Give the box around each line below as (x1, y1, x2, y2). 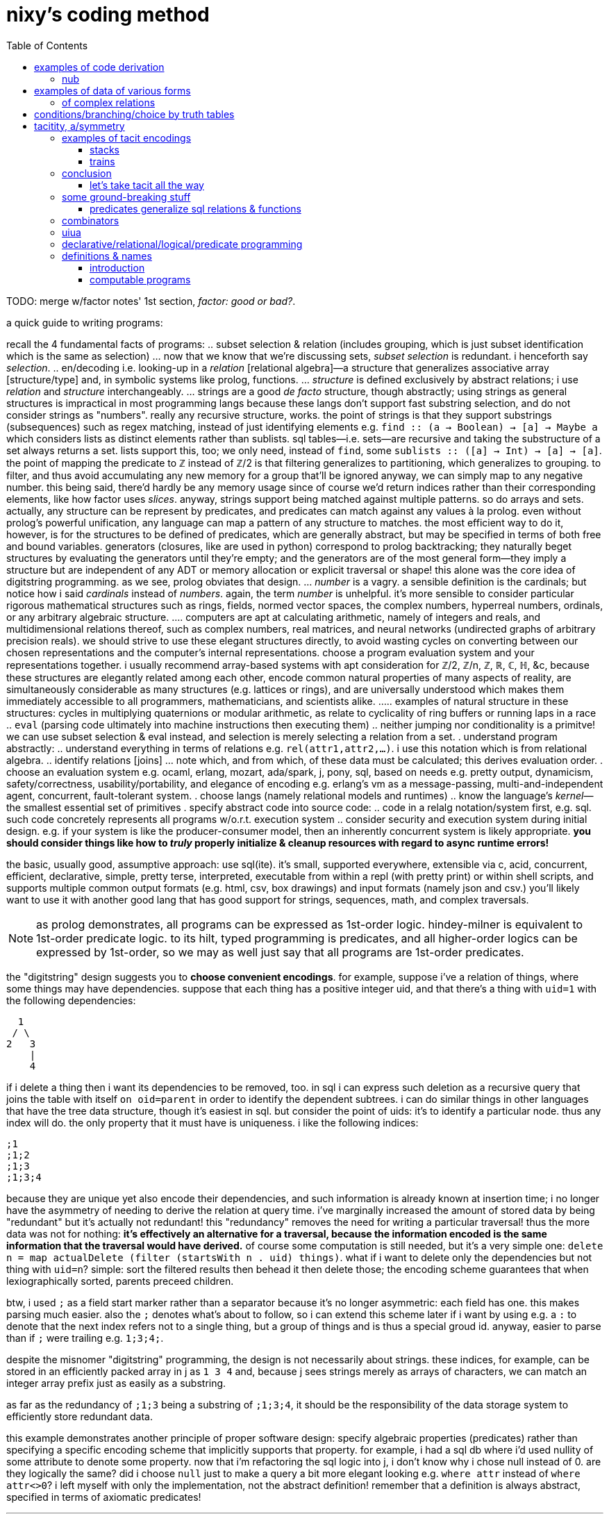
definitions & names (62, 249, 152, 262)
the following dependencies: (6, 994, 136, 1006)
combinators (62, 214, 119, 226)
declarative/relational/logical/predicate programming (62, 238, 303, 250)
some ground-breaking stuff (62, 190, 191, 203)
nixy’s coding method (6, 3, 210, 26)
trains (90, 155, 115, 167)
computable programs (90, 273, 191, 285)
